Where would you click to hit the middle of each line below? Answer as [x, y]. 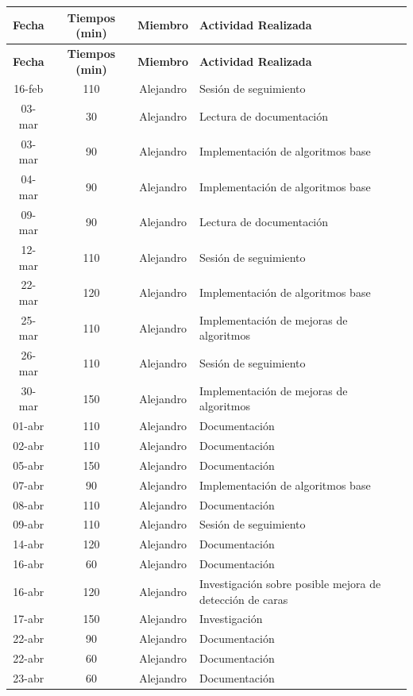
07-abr [29, 485]
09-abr [29, 524]
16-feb [29, 88]
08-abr [29, 504]
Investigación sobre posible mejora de [290, 583]
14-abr [29, 544]
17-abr [29, 619]
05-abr [29, 465]
